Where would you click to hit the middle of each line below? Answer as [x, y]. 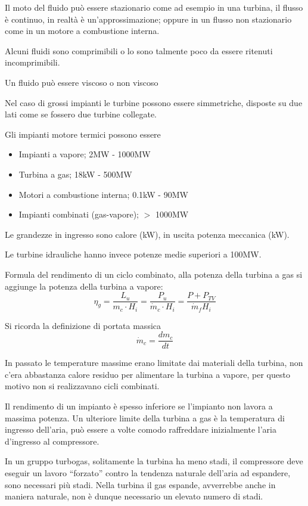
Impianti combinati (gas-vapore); [79, 214]
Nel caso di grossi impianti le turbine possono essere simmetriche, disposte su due [154, 102]
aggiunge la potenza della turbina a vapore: [84, 286]
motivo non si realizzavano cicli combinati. [82, 386]
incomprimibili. [32, 62]
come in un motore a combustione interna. [82, 31]
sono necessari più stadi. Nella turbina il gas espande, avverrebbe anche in [140, 484]
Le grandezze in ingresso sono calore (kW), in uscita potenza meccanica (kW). [147, 234]
